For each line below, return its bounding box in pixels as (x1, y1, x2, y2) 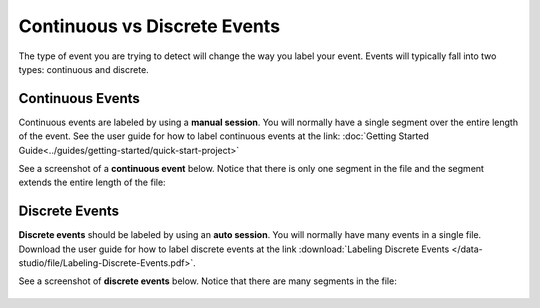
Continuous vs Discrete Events (18, 15, 280, 37)
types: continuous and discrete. (18, 63, 149, 75)
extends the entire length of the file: (18, 176, 166, 189)
